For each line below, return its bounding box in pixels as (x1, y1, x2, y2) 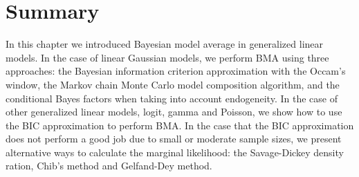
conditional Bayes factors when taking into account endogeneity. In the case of (6, 91, 338, 105)
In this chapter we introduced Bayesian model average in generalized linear (6, 37, 324, 51)
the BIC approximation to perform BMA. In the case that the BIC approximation (6, 118, 354, 132)
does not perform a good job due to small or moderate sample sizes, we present (6, 131, 342, 146)
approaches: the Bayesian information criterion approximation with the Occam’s (6, 64, 346, 78)
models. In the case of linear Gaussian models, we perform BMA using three (6, 50, 329, 64)
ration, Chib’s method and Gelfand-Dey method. (6, 158, 212, 173)
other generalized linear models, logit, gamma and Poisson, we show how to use (6, 104, 342, 119)
